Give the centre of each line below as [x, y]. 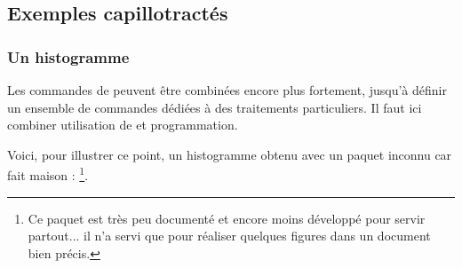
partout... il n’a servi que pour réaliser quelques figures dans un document [229, 236]
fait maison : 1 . [48, 174]
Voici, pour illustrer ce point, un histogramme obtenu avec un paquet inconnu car [230, 154]
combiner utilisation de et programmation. [123, 125]
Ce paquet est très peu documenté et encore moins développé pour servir [227, 218]
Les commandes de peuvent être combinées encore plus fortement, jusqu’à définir [227, 90]
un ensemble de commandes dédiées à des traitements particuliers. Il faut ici [215, 107]
